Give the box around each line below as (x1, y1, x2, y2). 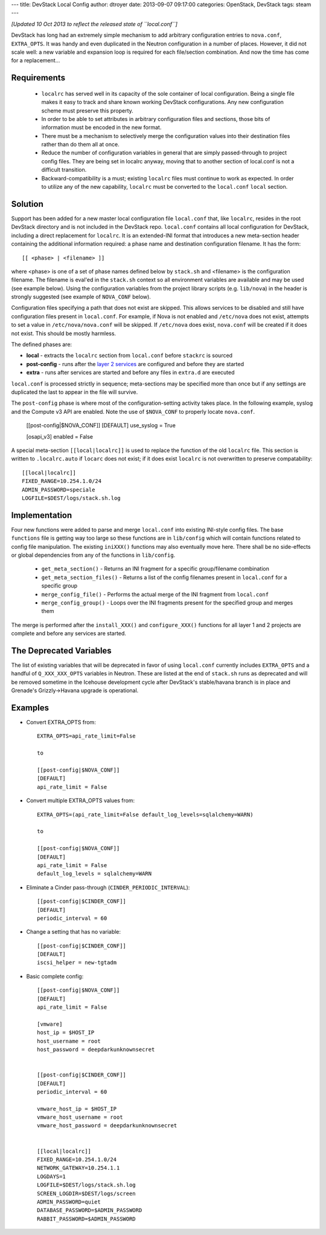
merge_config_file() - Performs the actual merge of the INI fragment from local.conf (41, 591, 269, 598)
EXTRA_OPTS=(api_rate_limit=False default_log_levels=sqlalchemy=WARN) (37, 811, 254, 818)
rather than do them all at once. (41, 141, 120, 148)
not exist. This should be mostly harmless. (11, 330, 117, 337)
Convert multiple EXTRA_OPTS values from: (26, 797, 135, 804)
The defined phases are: (11, 341, 72, 348)
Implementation (11, 510, 72, 520)
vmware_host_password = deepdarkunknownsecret (37, 1122, 177, 1129)
